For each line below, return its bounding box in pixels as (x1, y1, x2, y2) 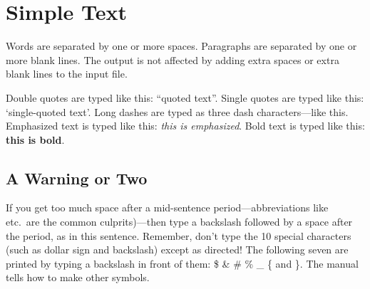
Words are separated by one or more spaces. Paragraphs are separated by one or (6, 38, 357, 53)
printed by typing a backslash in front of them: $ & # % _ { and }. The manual (6, 256, 359, 270)
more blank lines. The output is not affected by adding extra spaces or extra (6, 52, 339, 67)
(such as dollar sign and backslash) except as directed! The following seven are (6, 242, 349, 257)
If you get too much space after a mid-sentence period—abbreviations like (6, 200, 329, 215)
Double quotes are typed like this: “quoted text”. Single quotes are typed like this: (6, 90, 364, 105)
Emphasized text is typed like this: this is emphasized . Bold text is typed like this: (6, 118, 365, 133)
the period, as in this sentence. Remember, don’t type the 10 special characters (6, 228, 351, 243)
